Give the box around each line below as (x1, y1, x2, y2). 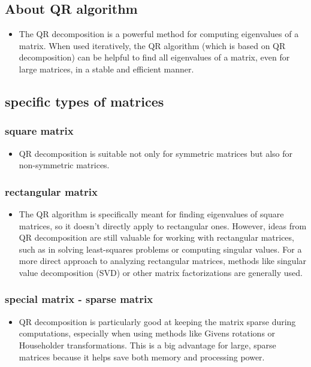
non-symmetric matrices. (19, 159, 110, 171)
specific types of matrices (5, 92, 164, 110)
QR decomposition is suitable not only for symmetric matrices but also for (19, 147, 292, 159)
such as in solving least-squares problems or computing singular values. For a (19, 242, 302, 255)
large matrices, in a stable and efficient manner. (19, 62, 194, 75)
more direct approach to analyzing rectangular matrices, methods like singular (19, 254, 307, 267)
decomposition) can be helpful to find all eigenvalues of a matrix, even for (19, 51, 290, 63)
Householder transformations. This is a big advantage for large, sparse (19, 338, 276, 351)
